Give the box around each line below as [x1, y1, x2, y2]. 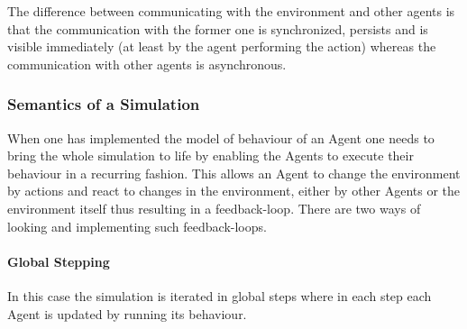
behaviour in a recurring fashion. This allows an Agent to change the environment [7, 163, 461, 182]
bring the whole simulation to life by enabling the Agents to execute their [7, 146, 414, 165]
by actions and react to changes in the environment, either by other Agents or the [7, 181, 461, 200]
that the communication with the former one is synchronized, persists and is [7, 19, 428, 38]
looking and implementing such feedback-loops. [7, 216, 267, 235]
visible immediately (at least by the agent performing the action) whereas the [7, 37, 436, 56]
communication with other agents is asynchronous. [7, 54, 287, 73]
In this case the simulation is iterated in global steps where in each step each [7, 286, 432, 305]
